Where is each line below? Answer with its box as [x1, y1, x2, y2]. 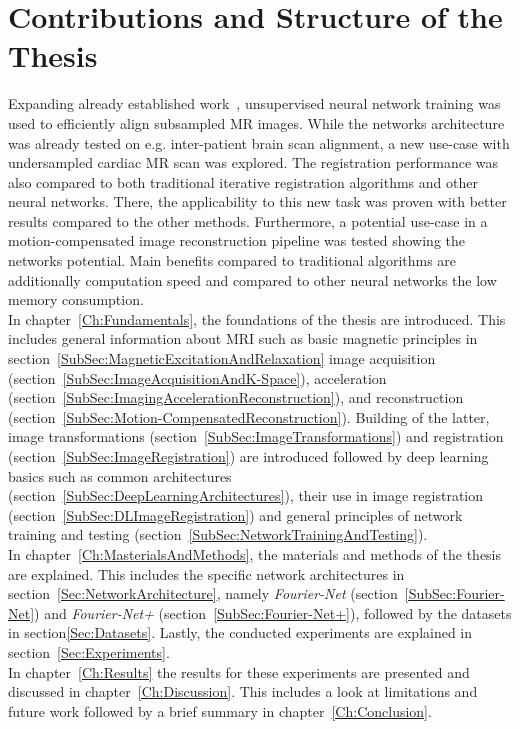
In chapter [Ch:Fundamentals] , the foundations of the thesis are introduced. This [8, 308, 506, 329]
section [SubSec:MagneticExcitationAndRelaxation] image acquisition [8, 348, 436, 369]
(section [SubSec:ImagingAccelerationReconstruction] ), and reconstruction [8, 387, 464, 408]
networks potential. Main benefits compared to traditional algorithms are [8, 250, 457, 271]
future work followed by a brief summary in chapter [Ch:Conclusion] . [8, 700, 432, 721]
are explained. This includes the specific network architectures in [8, 563, 405, 584]
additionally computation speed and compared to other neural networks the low [8, 269, 497, 290]
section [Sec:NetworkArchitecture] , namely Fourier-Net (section [8, 583, 398, 604]
